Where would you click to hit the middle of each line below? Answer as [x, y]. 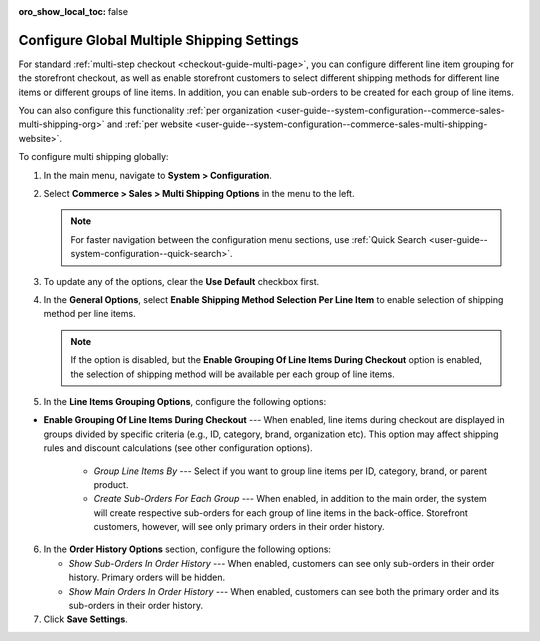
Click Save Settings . [86, 619]
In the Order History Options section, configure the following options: [187, 549]
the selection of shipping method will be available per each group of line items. [232, 374]
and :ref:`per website [150, 124]
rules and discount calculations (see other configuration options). [178, 448]
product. [111, 484]
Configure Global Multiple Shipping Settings [158, 40]
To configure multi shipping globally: [93, 157]
